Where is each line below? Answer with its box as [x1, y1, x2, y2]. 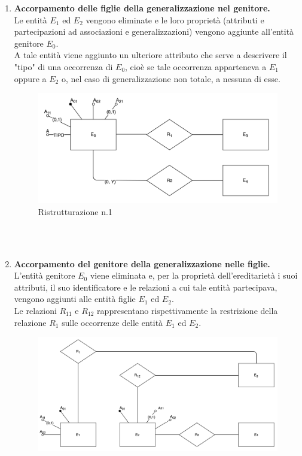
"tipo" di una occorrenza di [14, 60, 113, 73]
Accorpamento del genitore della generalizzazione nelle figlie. [14, 257, 270, 270]
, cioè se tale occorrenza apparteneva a [125, 60, 267, 73]
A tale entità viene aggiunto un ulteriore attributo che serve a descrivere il [14, 49, 287, 61]
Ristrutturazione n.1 [38, 205, 112, 218]
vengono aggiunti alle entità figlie [14, 292, 136, 305]
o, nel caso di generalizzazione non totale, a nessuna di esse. [61, 72, 280, 84]
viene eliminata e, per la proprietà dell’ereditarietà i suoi [90, 269, 298, 282]
